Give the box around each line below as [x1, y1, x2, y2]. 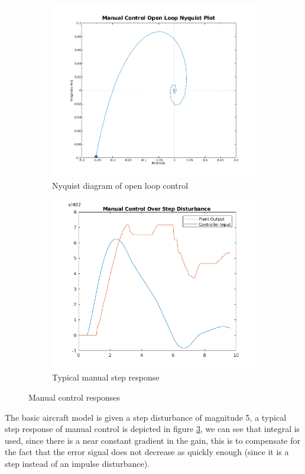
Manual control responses [28, 391, 121, 404]
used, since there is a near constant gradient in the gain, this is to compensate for [5, 434, 300, 446]
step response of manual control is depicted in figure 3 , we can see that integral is [5, 423, 300, 435]
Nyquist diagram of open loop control [52, 179, 189, 191]
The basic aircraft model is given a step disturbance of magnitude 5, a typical [5, 411, 287, 423]
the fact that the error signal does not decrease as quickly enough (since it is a [5, 446, 289, 458]
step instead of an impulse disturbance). [5, 457, 150, 470]
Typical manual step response [52, 371, 160, 383]
